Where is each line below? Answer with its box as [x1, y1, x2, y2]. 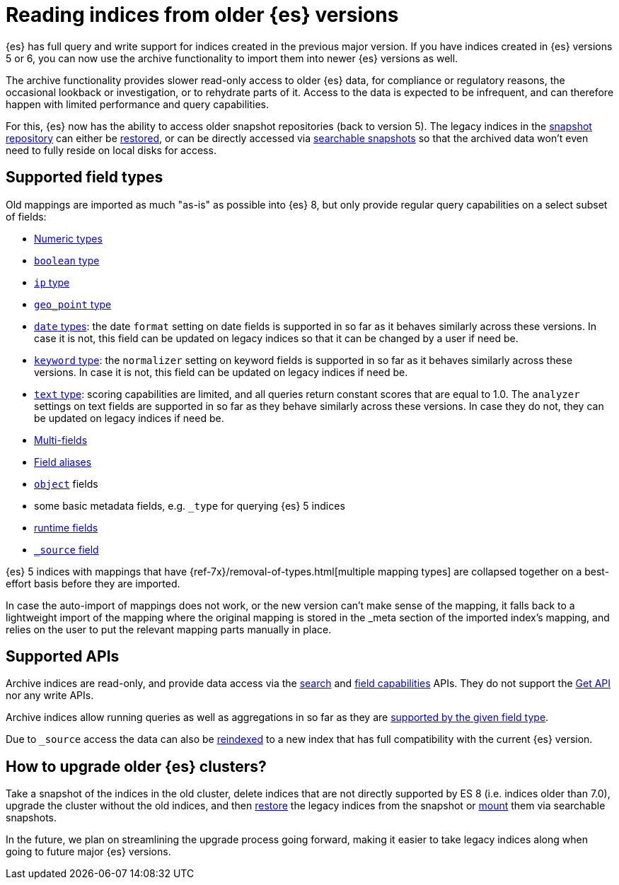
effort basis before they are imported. [6, 577, 180, 590]
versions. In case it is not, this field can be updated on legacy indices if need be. [34, 365, 408, 378]
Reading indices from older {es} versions [6, 3, 399, 27]
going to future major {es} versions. [6, 845, 171, 858]
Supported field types [6, 168, 163, 187]
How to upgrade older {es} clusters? [6, 757, 267, 775]
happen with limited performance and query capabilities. [6, 98, 270, 110]
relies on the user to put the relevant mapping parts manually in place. [6, 623, 332, 635]
